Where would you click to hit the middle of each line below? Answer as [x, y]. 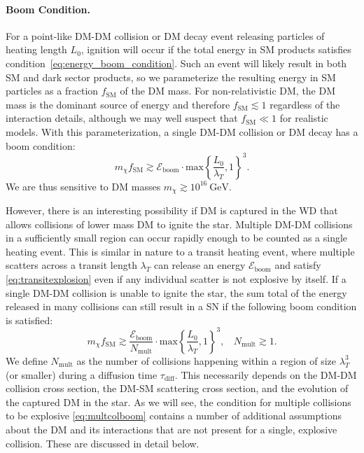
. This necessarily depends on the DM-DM [266, 374]
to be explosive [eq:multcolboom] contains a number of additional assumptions [174, 416]
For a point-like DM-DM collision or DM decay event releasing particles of [165, 35]
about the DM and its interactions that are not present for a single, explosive [171, 429]
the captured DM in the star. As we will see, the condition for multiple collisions [178, 402]
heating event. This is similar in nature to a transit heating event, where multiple [180, 251]
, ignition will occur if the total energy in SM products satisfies [216, 49]
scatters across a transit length [71, 265]
